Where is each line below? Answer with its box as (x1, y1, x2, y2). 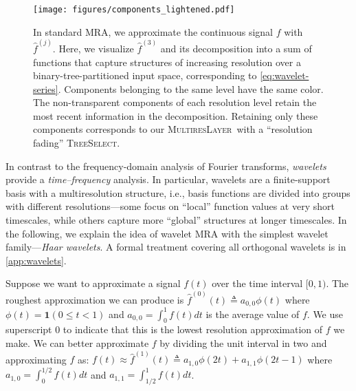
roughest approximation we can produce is (5, 292, 184, 306)
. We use (307, 306, 344, 321)
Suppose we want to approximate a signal (5, 276, 181, 290)
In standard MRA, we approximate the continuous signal (33, 24, 273, 39)
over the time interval (212, 276, 303, 290)
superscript (5, 322, 52, 337)
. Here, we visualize (52, 41, 134, 55)
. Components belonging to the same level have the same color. (58, 81, 324, 96)
